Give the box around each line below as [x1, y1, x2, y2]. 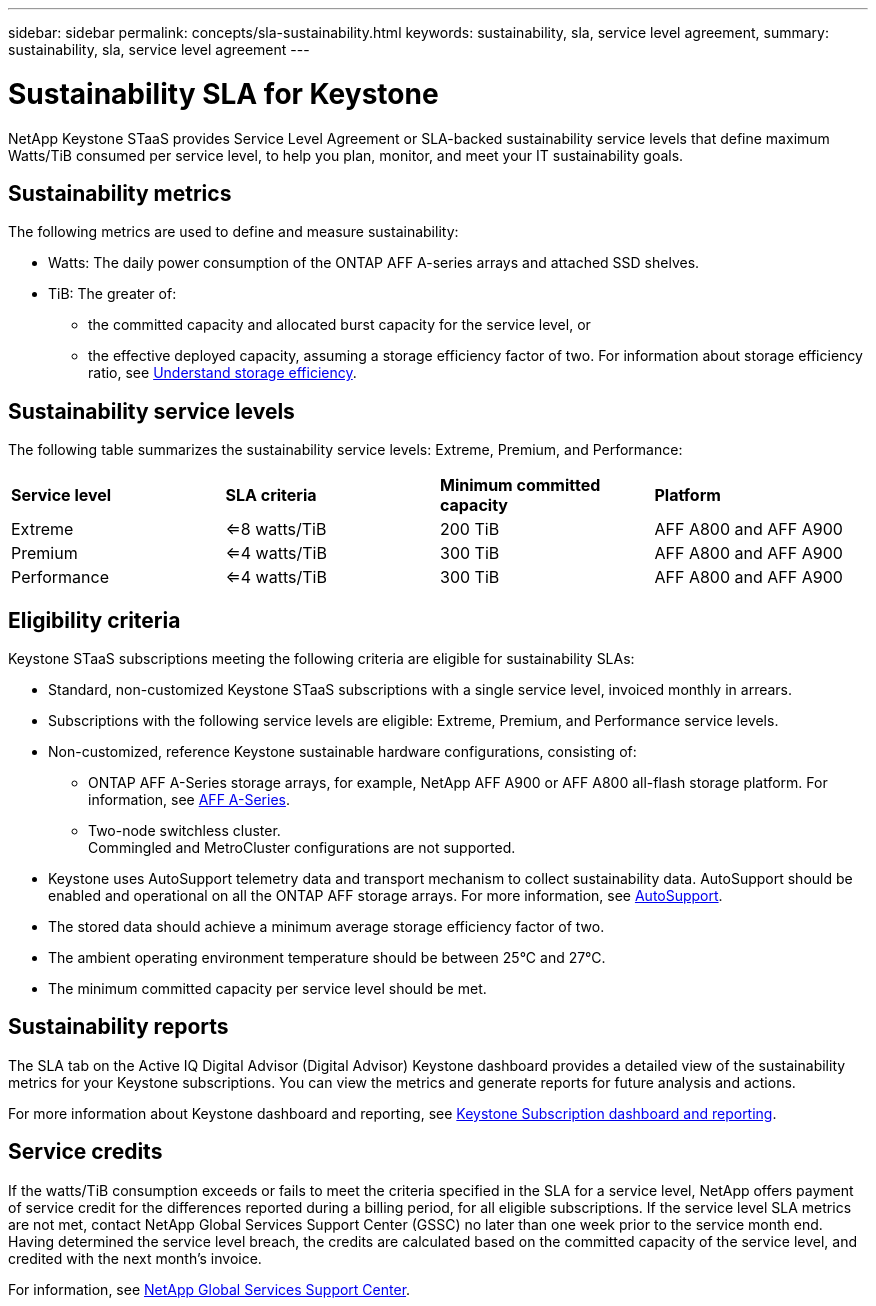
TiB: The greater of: [48, 285, 177, 303]
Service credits [8, 1139, 163, 1165]
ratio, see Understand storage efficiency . [88, 364, 357, 382]
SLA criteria [225, 485, 317, 506]
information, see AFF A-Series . [88, 791, 290, 809]
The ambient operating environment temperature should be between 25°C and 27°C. [48, 949, 606, 967]
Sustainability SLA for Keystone [8, 76, 439, 111]
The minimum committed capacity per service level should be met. [48, 980, 487, 998]
